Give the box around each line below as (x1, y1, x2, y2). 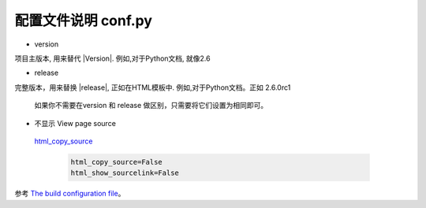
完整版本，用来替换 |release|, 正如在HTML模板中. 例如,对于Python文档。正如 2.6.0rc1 (14, 83, 291, 92)
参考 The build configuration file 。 (14, 189, 125, 199)
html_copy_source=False (70, 158, 163, 166)
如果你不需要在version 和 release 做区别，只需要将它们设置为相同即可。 (34, 101, 268, 110)
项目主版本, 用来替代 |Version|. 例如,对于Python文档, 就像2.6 (14, 54, 211, 63)
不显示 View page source (34, 118, 116, 128)
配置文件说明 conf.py (14, 12, 153, 29)
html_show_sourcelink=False (70, 169, 179, 177)
